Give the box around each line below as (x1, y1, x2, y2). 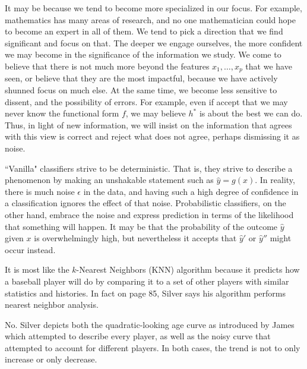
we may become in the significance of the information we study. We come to (5, 48, 281, 61)
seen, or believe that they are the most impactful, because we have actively (5, 72, 278, 84)
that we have (245, 59, 292, 72)
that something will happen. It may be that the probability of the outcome (5, 220, 278, 232)
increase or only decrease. (5, 353, 97, 365)
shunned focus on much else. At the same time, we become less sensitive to (5, 84, 277, 96)
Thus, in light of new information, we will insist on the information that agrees (5, 118, 292, 131)
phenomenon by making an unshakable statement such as (5, 174, 214, 186)
